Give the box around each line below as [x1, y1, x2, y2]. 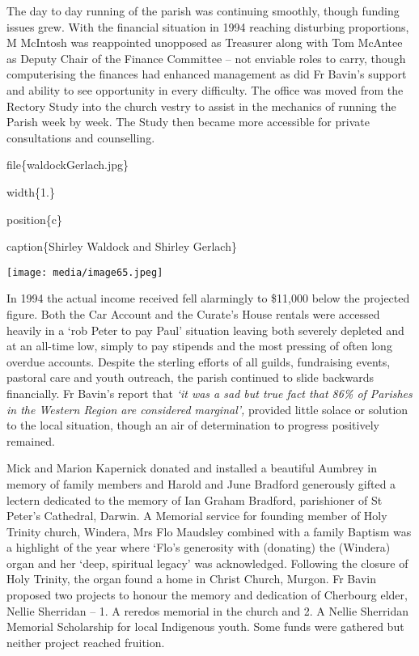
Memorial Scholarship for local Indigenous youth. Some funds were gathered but [6, 618, 404, 635]
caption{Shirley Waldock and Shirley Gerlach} [6, 238, 237, 255]
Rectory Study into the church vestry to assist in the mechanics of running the [6, 97, 396, 114]
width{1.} [6, 183, 55, 200]
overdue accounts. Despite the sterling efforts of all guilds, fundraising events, [6, 353, 391, 370]
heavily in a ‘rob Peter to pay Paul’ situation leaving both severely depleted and [6, 321, 404, 338]
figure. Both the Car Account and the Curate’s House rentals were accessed [6, 305, 380, 322]
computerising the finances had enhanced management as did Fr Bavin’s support [6, 66, 407, 83]
